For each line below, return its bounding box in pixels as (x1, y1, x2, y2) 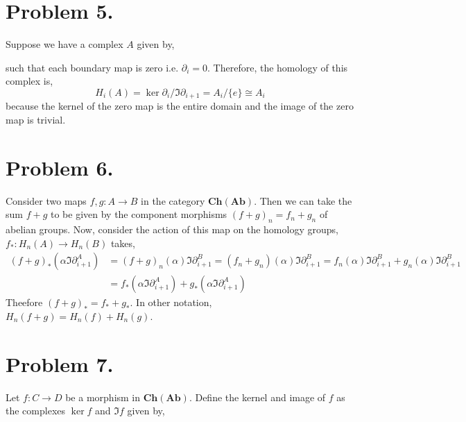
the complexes (6, 403, 66, 418)
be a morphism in (65, 389, 141, 404)
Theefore (6, 295, 43, 310)
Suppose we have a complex (6, 37, 123, 51)
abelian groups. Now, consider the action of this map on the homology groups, (6, 222, 338, 237)
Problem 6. (6, 153, 114, 181)
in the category (141, 193, 205, 208)
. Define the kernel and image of (189, 389, 326, 404)
